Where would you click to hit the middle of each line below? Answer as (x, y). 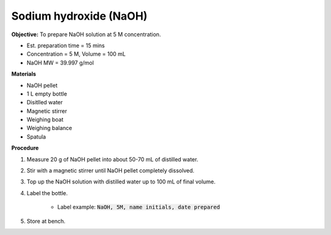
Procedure (25, 148)
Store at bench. (46, 221)
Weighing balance (49, 128)
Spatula (36, 137)
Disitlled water (45, 102)
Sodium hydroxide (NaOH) (79, 16)
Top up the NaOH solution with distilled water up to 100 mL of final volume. (121, 182)
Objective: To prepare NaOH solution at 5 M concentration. (86, 34)
